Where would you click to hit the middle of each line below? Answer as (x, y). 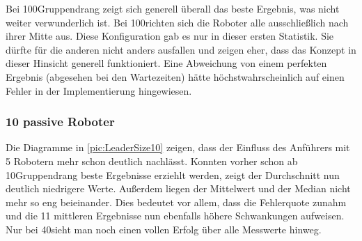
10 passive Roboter (60, 122)
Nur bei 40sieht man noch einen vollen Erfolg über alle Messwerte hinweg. (164, 229)
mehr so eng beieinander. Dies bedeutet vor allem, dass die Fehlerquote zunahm (176, 202)
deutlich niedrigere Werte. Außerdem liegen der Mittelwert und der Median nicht (178, 188)
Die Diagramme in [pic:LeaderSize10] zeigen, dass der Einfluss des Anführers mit (178, 147)
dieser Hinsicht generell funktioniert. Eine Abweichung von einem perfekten (166, 63)
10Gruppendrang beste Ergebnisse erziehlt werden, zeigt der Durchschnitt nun (173, 174)
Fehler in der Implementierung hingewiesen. (99, 90)
